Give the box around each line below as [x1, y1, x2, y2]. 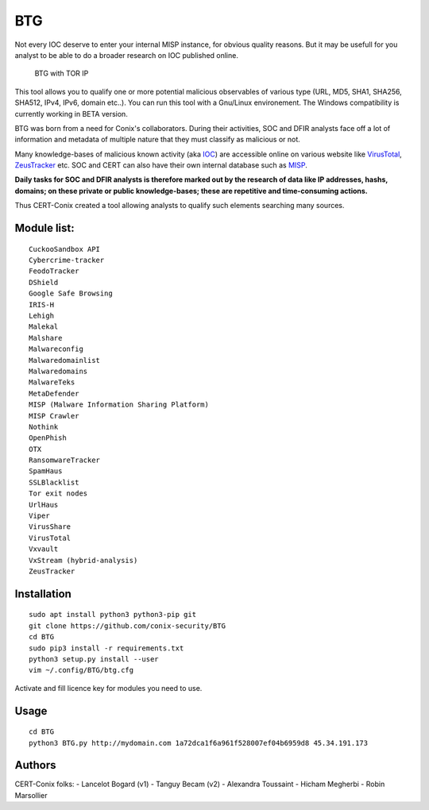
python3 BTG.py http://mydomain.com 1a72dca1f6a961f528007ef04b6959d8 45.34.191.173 [29, 739, 369, 747]
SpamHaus [29, 467, 63, 476]
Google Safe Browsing [29, 289, 113, 298]
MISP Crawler [29, 411, 79, 420]
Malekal [29, 322, 59, 331]
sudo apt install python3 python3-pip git [29, 610, 197, 619]
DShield [29, 278, 59, 287]
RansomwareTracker [29, 456, 101, 465]
